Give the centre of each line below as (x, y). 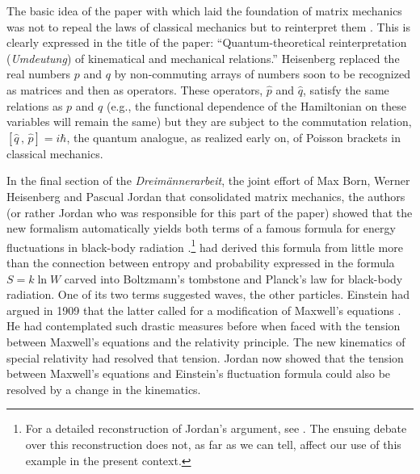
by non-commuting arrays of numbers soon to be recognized (262, 74)
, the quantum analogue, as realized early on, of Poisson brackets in (234, 137)
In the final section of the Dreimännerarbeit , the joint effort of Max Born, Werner (208, 180)
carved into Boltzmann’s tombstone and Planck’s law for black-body (233, 278)
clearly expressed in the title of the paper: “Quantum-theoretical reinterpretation (207, 42)
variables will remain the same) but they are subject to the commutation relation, (209, 122)
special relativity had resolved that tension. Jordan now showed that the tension (205, 357)
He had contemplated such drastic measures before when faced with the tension (204, 326)
